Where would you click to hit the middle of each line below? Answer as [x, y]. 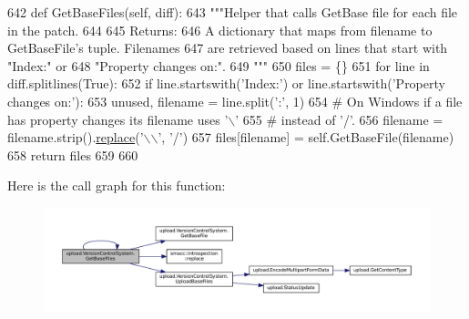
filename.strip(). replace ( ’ [76, 137]
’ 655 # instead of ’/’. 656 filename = [339, 119]
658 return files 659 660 [73, 154]
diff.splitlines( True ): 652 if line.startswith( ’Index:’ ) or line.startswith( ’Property [226, 83]
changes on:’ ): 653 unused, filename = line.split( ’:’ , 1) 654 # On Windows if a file [235, 101]
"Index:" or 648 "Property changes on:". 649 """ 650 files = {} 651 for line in [219, 65]
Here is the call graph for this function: [117, 185]
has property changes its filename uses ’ [118, 119]
